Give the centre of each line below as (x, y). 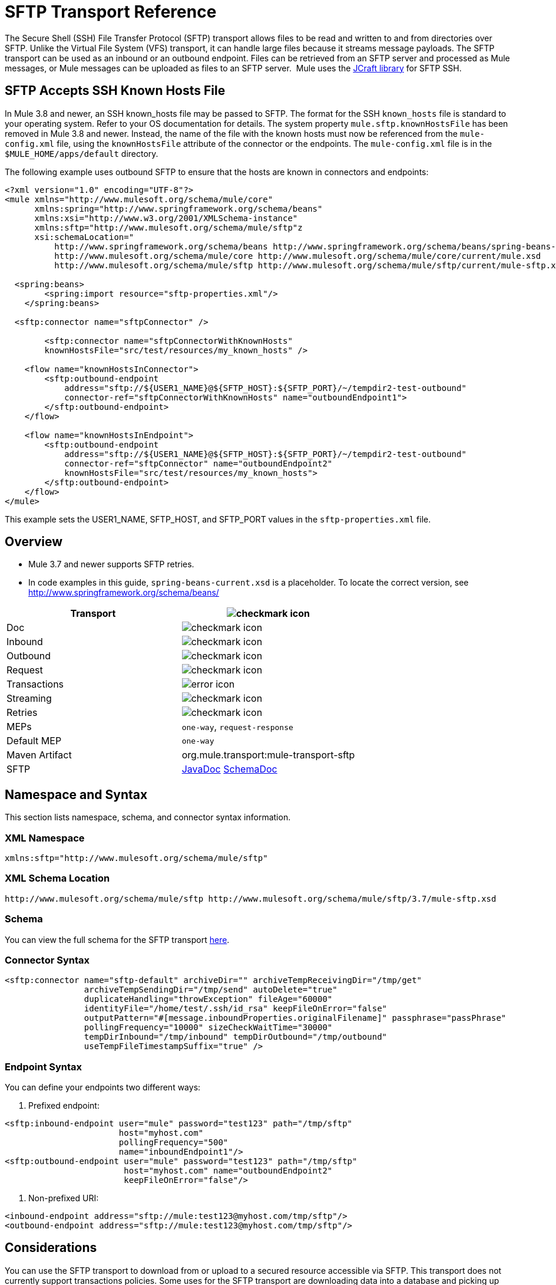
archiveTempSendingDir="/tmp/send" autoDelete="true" (211, 990)
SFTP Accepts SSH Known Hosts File (115, 91)
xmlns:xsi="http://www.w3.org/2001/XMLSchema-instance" (166, 218)
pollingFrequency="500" (173, 1143)
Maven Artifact (39, 755)
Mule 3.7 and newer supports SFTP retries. (111, 564)
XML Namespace (45, 838)
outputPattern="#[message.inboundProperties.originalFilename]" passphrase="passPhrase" (295, 1018)
